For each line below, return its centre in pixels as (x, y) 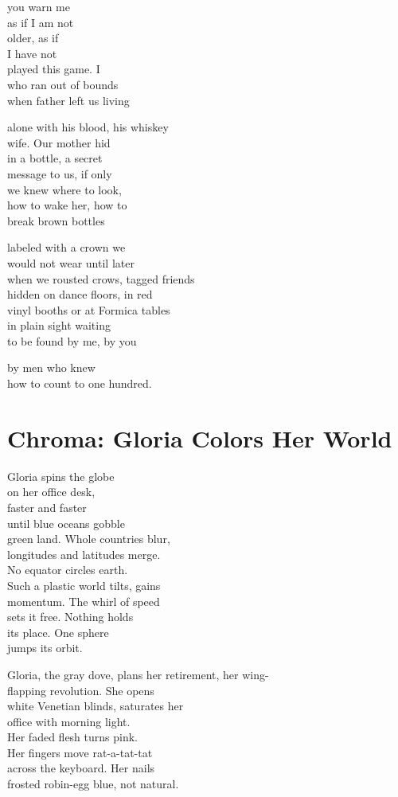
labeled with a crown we (66, 247)
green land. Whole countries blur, (89, 539)
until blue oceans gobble (66, 523)
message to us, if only (60, 173)
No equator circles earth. (68, 570)
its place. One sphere (58, 632)
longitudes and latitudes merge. (84, 554)
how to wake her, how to (67, 205)
